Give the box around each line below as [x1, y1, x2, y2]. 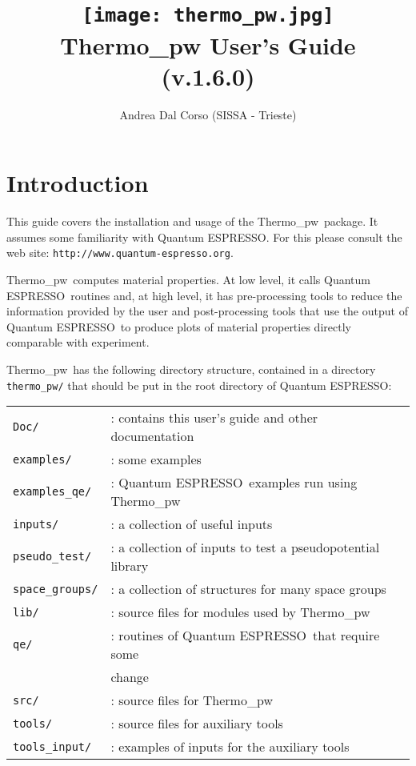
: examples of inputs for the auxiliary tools [110, 737, 350, 756]
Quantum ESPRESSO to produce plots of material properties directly [6, 318, 351, 335]
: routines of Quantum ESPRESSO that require [110, 626, 380, 645]
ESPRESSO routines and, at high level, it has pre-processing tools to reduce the [6, 287, 402, 303]
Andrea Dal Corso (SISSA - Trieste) [119, 106, 297, 122]
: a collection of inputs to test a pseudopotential [110, 538, 380, 557]
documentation [110, 427, 194, 446]
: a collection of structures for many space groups [110, 580, 386, 599]
